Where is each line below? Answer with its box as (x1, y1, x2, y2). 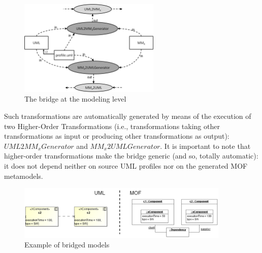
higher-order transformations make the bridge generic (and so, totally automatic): (4, 150, 258, 161)
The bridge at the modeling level (24, 93, 126, 104)
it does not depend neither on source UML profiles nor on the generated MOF (4, 161, 248, 171)
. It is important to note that (160, 140, 251, 151)
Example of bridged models (24, 239, 110, 250)
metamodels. (4, 170, 43, 181)
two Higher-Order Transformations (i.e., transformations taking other (4, 120, 220, 131)
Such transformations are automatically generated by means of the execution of (4, 111, 251, 121)
